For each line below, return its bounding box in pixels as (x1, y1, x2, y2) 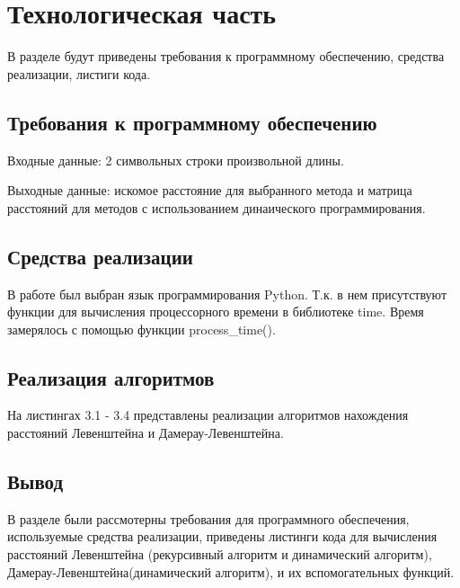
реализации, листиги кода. (7, 64, 151, 83)
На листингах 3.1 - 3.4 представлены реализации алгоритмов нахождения (7, 405, 409, 424)
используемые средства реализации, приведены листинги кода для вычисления (7, 527, 438, 546)
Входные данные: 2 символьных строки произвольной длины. (7, 150, 344, 169)
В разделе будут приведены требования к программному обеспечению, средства (7, 47, 445, 66)
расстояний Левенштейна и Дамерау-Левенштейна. (7, 423, 284, 442)
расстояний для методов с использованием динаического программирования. (7, 198, 426, 217)
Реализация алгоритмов (7, 363, 215, 391)
